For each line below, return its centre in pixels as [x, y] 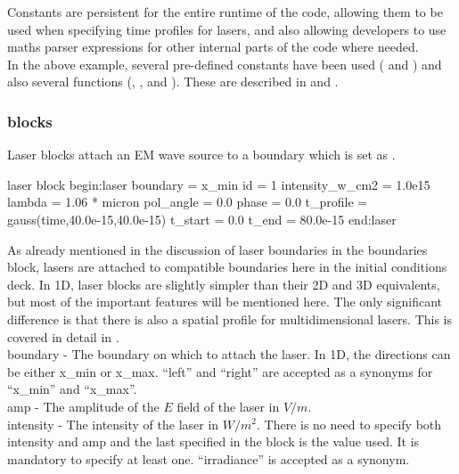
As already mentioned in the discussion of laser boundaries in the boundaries [217, 249]
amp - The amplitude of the [83, 406]
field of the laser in [228, 406]
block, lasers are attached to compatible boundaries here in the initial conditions [227, 267]
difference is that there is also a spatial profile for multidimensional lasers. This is [230, 319]
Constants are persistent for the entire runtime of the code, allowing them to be [225, 12]
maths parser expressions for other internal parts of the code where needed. [213, 47]
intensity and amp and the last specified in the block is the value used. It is [213, 441]
